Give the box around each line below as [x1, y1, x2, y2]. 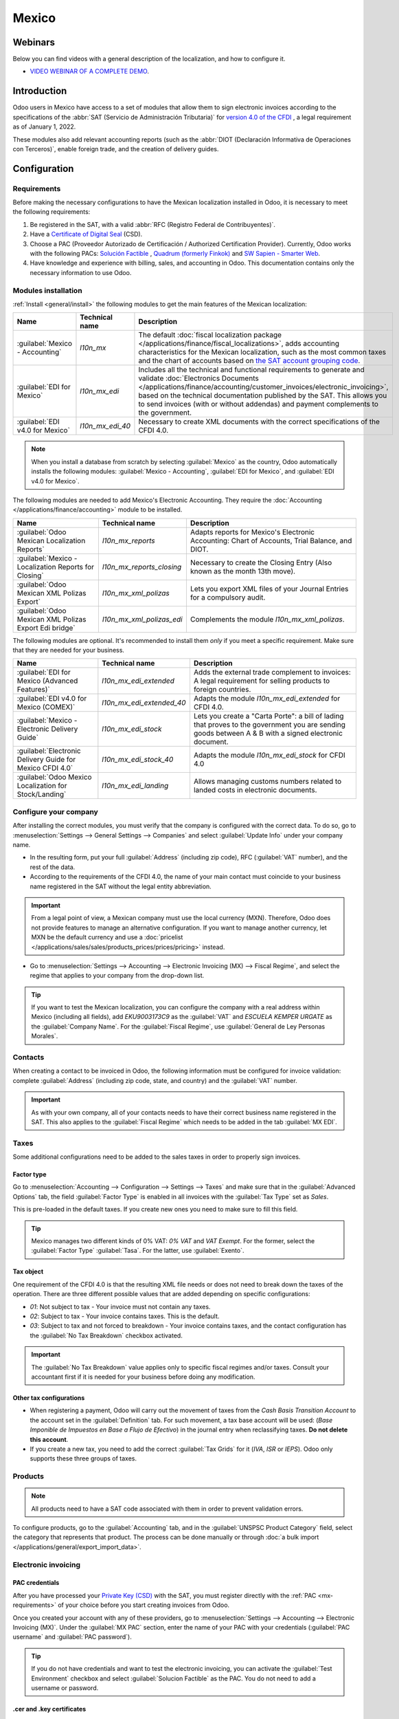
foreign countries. [193, 685, 251, 694]
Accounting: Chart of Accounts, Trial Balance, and [190, 536, 352, 545]
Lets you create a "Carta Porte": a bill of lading [193, 712, 344, 721]
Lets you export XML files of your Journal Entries [190, 584, 349, 593]
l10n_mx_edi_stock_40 [102, 755, 174, 765]
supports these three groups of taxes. [30, 1454, 137, 1463]
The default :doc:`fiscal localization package [138, 330, 282, 340]
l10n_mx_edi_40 [80, 421, 130, 431]
